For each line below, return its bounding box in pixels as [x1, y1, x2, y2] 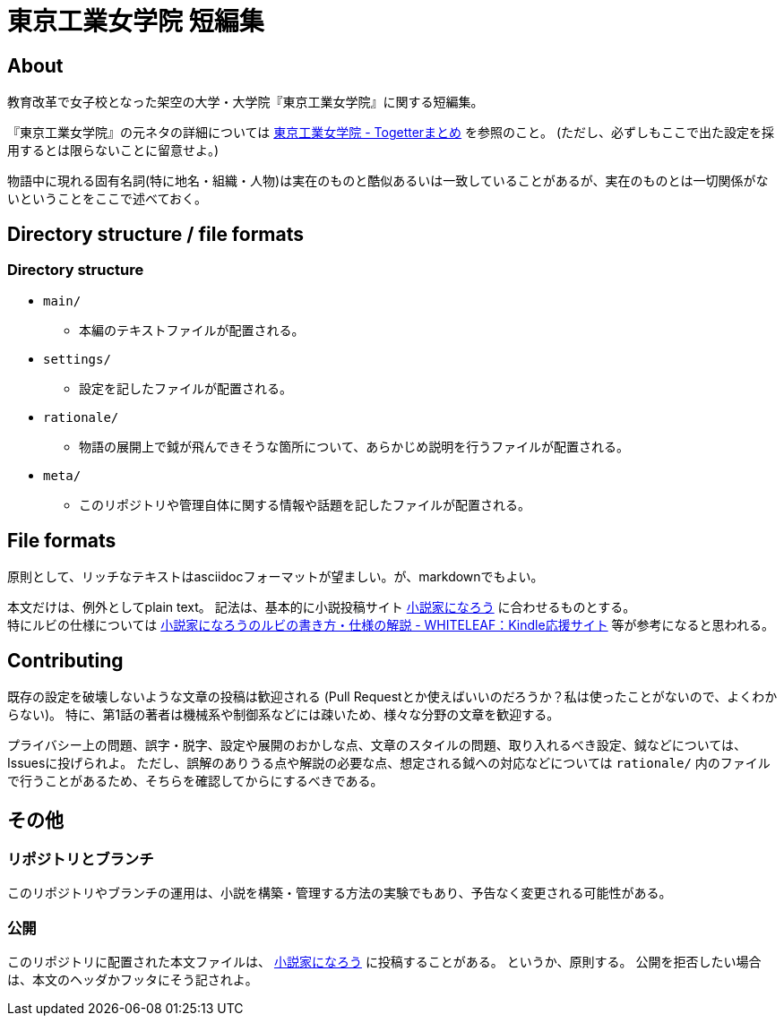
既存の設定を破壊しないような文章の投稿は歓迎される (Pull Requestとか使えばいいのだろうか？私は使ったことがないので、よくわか [7, 689, 778, 705]
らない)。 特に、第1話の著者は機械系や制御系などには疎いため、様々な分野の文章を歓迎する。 [7, 707, 560, 723]
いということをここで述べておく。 [7, 191, 208, 207]
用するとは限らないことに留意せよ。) [7, 142, 220, 159]
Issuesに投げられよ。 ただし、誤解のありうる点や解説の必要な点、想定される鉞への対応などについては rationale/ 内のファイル [7, 755, 771, 771]
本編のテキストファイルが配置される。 [79, 322, 305, 339]
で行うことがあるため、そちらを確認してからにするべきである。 [7, 773, 383, 789]
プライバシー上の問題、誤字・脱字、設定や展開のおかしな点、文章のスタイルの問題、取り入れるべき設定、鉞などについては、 [7, 737, 747, 753]
